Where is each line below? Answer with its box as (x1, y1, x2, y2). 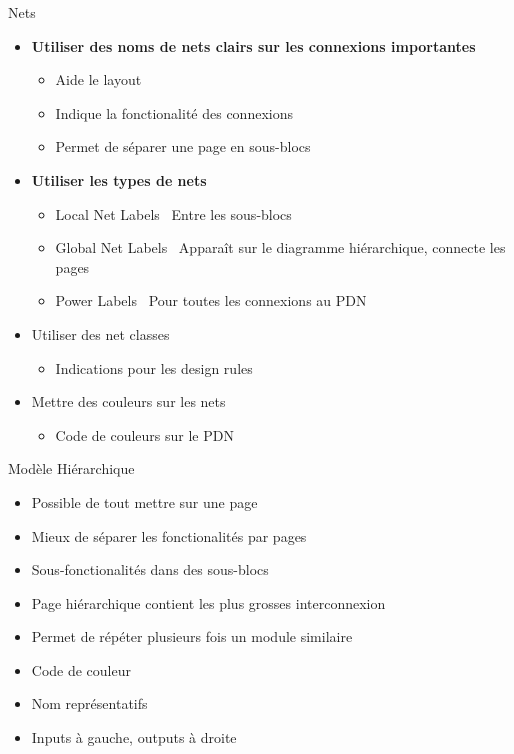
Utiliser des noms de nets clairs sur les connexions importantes (31, 35, 476, 56)
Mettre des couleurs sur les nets (31, 391, 226, 412)
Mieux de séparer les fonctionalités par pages (31, 525, 307, 546)
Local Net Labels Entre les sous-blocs (55, 203, 292, 224)
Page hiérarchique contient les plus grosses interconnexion (31, 592, 386, 613)
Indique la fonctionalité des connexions (55, 102, 293, 123)
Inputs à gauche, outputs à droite (31, 727, 237, 748)
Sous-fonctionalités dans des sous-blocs (31, 559, 269, 580)
